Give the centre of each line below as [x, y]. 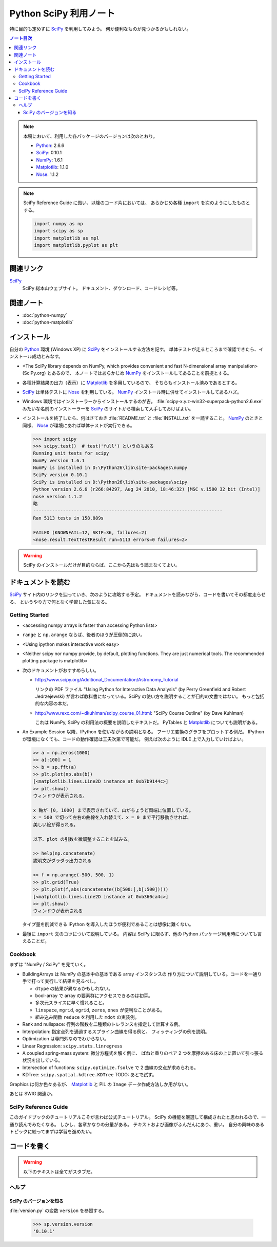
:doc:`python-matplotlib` [48, 322]
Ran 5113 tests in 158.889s [68, 518]
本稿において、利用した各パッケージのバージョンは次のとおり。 [91, 136]
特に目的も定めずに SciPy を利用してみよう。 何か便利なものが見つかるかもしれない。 [100, 29]
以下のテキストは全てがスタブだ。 [59, 1171]
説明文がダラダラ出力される [62, 861]
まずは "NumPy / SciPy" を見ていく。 [49, 965]
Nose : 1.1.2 [47, 174]
